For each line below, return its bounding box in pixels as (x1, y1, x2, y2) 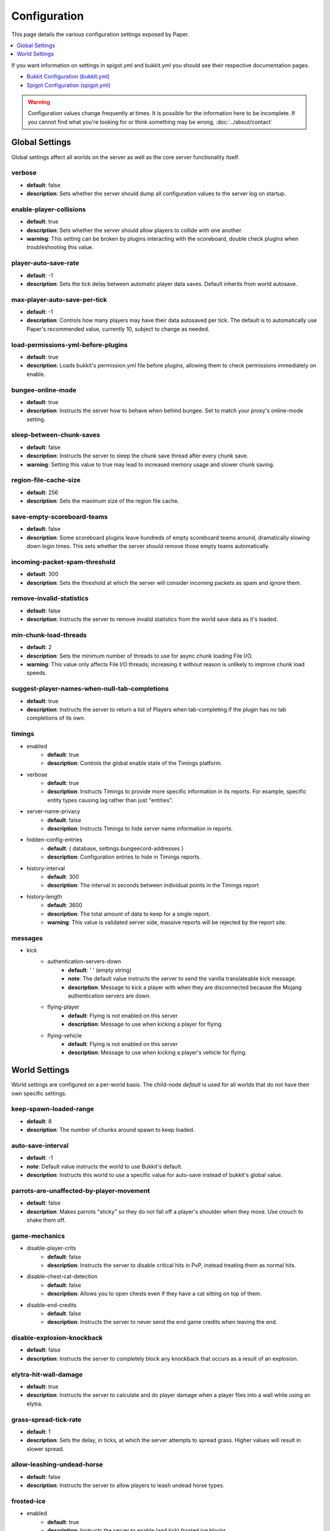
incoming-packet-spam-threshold (11, 557, 116, 566)
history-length (26, 893, 62, 900)
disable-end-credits (26, 1301, 77, 1309)
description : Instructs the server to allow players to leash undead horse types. (26, 1482, 225, 1489)
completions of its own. (26, 714, 86, 722)
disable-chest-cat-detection (26, 1273, 98, 1280)
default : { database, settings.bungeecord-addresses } (47, 844, 184, 852)
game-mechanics (11, 1232, 65, 1240)
